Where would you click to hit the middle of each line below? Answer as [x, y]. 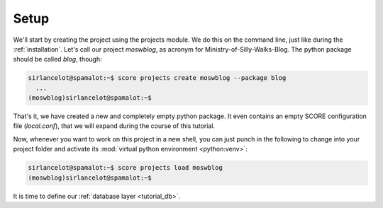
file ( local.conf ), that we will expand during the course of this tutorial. [114, 126]
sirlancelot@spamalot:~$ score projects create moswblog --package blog [157, 78]
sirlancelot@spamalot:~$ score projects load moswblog [125, 168]
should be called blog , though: [57, 59]
